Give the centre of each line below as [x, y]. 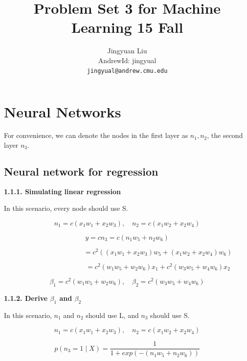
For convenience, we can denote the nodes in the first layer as [96, 135]
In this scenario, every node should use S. [66, 208]
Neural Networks [63, 112]
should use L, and [112, 315]
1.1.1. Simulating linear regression [62, 192]
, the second [225, 135]
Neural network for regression [81, 171]
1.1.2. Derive [26, 298]
